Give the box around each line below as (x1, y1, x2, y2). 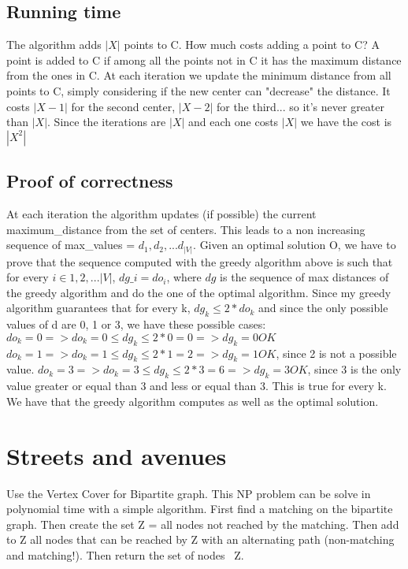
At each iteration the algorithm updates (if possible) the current (6, 205, 317, 221)
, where (166, 269, 202, 285)
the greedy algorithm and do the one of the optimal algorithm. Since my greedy (6, 284, 391, 300)
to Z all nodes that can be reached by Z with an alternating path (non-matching (6, 531, 395, 548)
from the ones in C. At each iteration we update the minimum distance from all (6, 67, 391, 84)
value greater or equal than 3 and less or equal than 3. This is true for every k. (6, 377, 387, 394)
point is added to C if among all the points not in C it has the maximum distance (6, 51, 402, 68)
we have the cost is (300, 113, 392, 130)
